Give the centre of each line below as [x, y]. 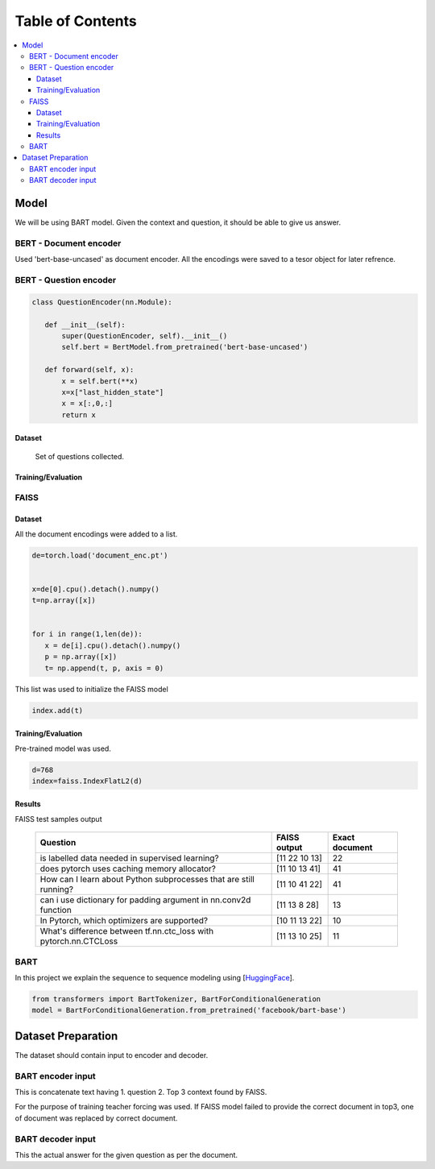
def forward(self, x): [89, 370]
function [56, 910]
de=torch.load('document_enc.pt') [100, 555]
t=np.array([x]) [64, 601]
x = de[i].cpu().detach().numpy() [113, 645]
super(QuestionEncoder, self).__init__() [145, 336]
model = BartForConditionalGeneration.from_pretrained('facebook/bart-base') [189, 1010]
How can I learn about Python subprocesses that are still [147, 880]
